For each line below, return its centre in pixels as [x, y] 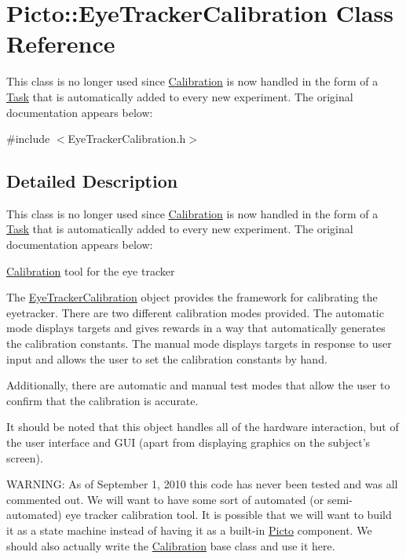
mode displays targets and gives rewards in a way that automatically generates [196, 328]
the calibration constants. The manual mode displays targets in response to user [199, 343]
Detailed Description [92, 181]
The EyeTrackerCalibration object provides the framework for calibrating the [192, 297]
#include [28, 139]
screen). [25, 457]
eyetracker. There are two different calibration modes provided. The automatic [195, 312]
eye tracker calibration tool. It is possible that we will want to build [229, 515]
